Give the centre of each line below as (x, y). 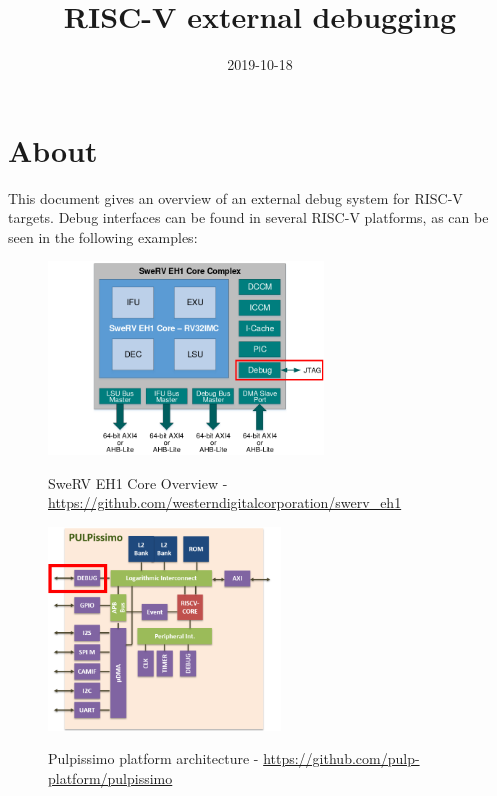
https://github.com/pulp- (341, 758)
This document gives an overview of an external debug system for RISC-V (235, 197)
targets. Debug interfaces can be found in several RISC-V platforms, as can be (248, 217)
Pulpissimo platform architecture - (153, 758)
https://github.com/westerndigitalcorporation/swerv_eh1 (225, 502)
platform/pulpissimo (110, 777)
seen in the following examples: (103, 236)
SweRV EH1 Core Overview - (138, 482)
